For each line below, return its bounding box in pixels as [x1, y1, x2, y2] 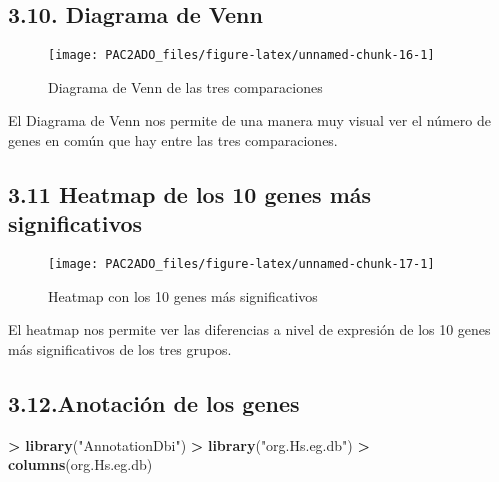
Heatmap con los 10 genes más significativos [48, 285, 318, 306]
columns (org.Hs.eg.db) [8, 454, 153, 475]
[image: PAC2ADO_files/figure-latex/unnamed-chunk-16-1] [48, 48, 435, 63]
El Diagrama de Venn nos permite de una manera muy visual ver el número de [8, 110, 491, 131]
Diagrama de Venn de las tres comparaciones [48, 76, 323, 97]
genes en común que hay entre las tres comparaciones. [8, 130, 338, 151]
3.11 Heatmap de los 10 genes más [8, 179, 372, 210]
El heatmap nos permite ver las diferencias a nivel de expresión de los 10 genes [8, 319, 491, 340]
